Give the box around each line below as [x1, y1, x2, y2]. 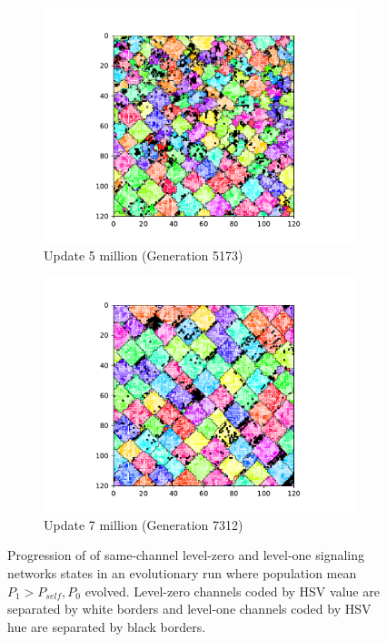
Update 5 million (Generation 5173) [44, 245, 243, 264]
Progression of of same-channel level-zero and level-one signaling [7, 545, 364, 565]
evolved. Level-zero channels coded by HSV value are [84, 581, 380, 600]
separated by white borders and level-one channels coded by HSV [7, 599, 372, 618]
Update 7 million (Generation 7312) [44, 515, 243, 534]
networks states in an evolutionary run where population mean [7, 563, 357, 582]
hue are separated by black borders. [7, 617, 206, 636]
